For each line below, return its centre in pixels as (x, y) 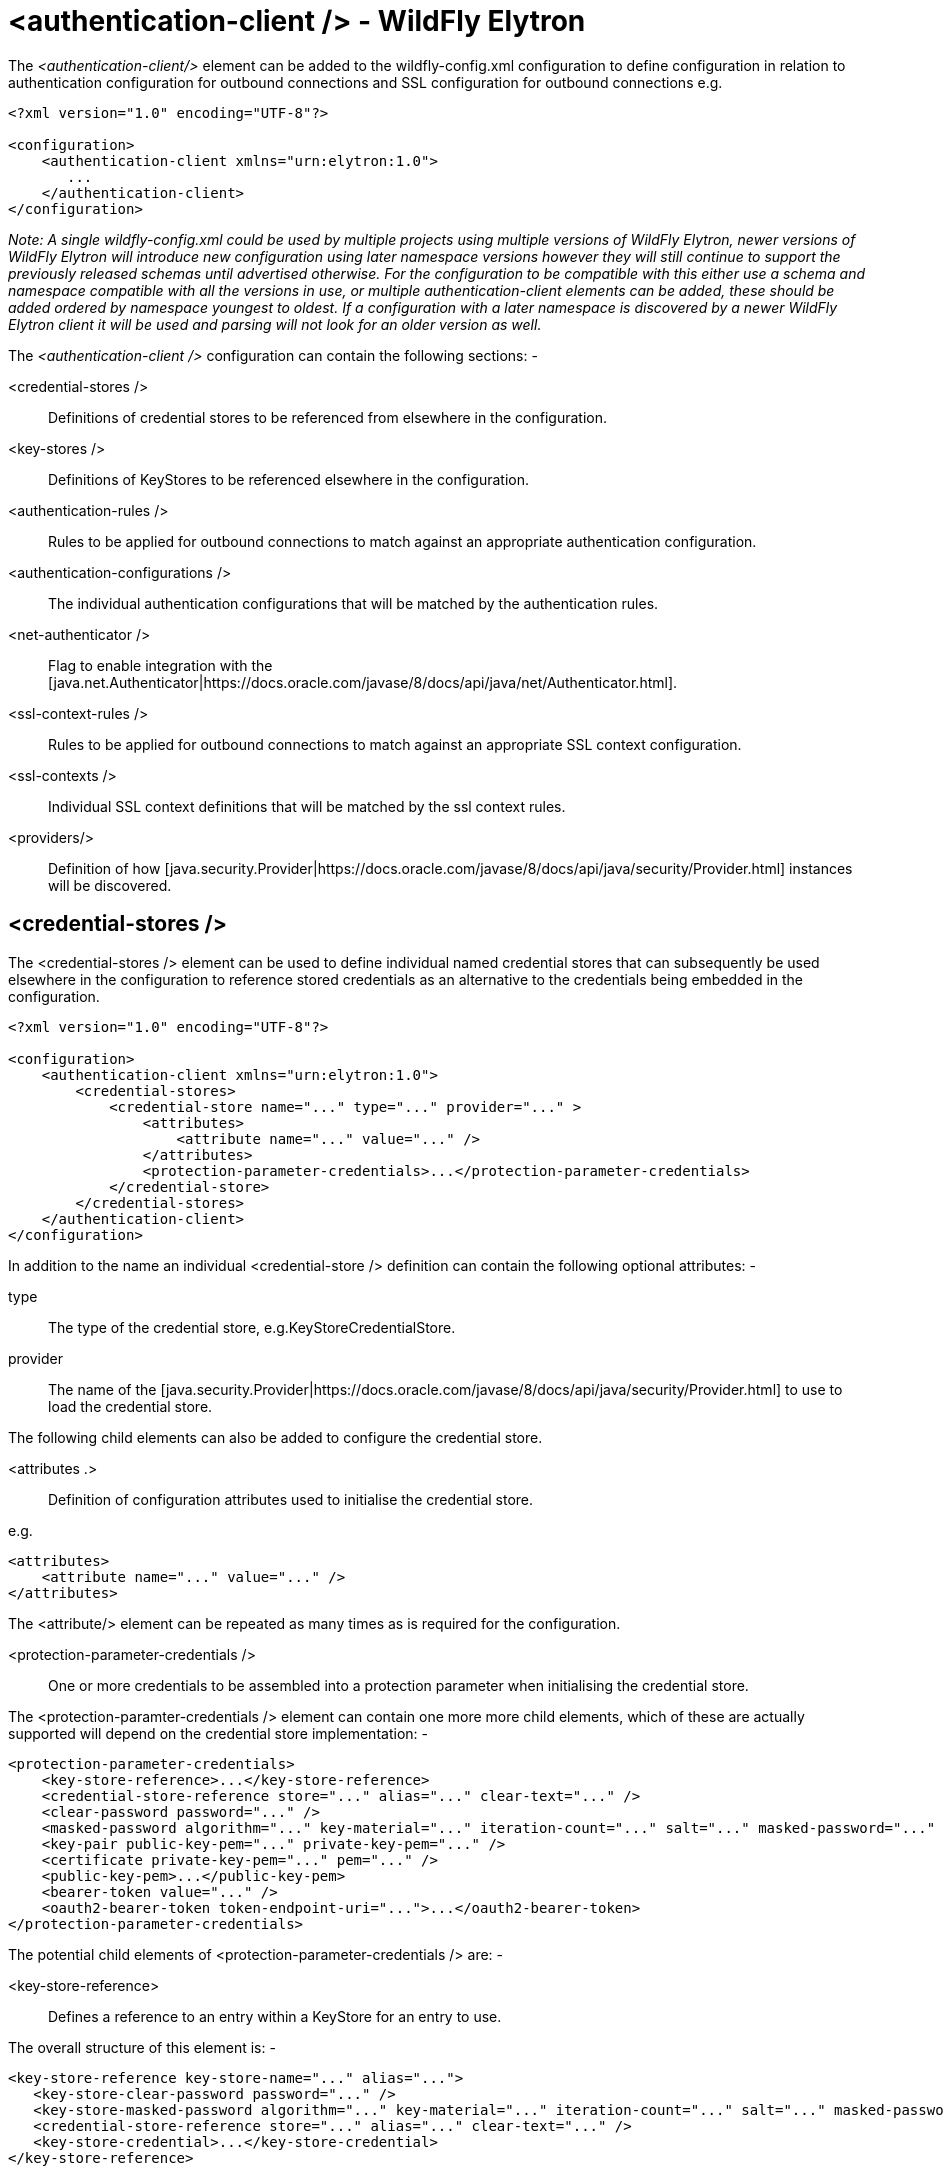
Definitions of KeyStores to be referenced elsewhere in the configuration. (289, 479)
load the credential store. (130, 1406)
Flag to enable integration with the (160, 665)
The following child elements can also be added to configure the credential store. (275, 1437)
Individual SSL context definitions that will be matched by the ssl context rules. (307, 806)
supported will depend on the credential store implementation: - (218, 1733)
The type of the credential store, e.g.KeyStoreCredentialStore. (252, 1327)
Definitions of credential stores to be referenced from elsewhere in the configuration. (327, 417)
